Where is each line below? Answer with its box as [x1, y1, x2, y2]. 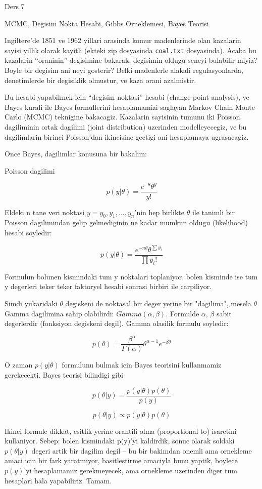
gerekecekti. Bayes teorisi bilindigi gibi [5, 369, 123, 380]
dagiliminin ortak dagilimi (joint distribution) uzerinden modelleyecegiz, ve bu [5, 121, 247, 132]
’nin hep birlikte [134, 207, 184, 217]
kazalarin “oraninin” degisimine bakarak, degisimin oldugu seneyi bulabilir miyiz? [5, 55, 257, 65]
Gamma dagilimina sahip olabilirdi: [5, 308, 114, 318]
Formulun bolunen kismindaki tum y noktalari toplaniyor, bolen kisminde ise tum [5, 271, 258, 281]
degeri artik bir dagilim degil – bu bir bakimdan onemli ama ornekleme [31, 445, 252, 456]
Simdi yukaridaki [5, 298, 58, 309]
